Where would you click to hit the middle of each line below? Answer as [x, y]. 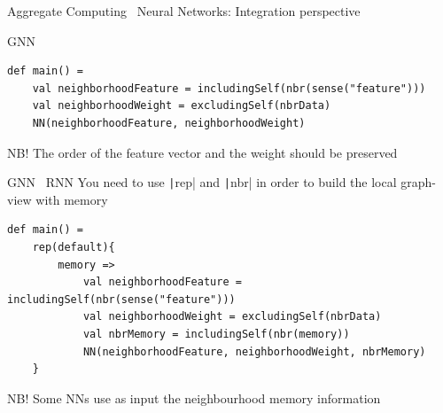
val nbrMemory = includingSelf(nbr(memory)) [216, 334]
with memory [72, 199]
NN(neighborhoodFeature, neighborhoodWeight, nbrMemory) [254, 351]
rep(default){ [74, 247]
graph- [418, 182]
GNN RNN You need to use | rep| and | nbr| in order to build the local [202, 182]
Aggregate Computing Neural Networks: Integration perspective [184, 11]
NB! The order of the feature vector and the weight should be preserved [202, 152]
